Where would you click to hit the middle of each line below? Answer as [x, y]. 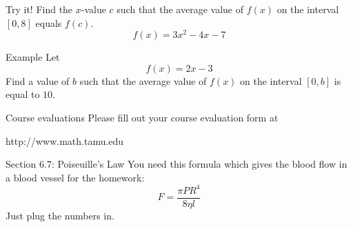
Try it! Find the [39, 9]
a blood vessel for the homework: [75, 177]
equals [49, 22]
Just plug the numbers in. [60, 215]
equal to [23, 94]
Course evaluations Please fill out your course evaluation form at [142, 118]
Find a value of [38, 80]
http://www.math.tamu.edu [65, 140]
